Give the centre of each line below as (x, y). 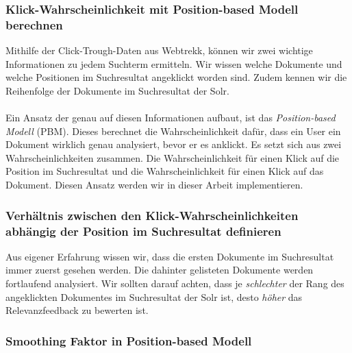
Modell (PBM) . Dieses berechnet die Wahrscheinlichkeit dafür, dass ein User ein (173, 131)
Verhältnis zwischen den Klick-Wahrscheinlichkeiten (152, 215)
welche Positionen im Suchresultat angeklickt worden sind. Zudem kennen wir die (176, 77)
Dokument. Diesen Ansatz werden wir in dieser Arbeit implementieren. (154, 185)
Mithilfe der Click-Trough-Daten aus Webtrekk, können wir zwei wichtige (159, 50)
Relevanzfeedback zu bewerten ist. (77, 310)
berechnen (34, 24)
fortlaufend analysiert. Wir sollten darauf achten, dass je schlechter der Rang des (175, 283)
